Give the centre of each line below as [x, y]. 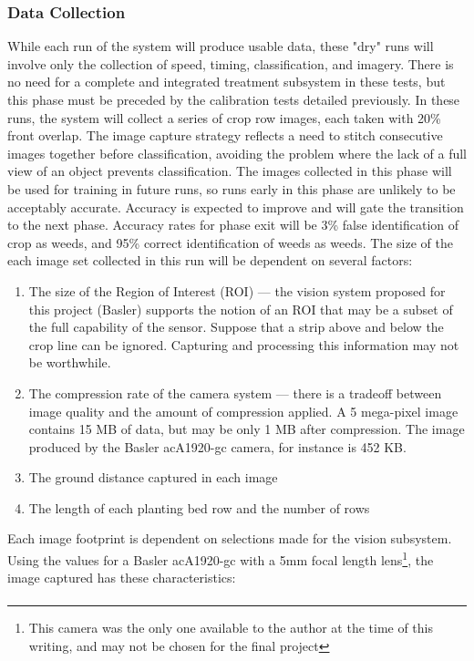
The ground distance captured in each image [153, 477]
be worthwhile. [70, 362]
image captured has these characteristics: [122, 578]
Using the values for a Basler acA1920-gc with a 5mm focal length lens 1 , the [221, 558]
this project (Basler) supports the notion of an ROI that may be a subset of [241, 309]
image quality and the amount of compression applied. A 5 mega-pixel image [243, 411]
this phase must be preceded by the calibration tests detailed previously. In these [234, 99]
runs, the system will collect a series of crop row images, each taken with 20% [224, 117]
